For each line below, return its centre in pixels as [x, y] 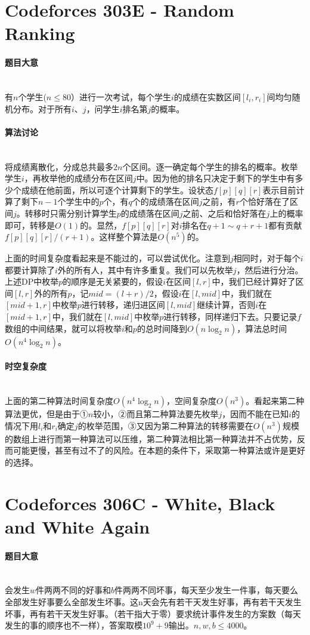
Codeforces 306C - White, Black [140, 503]
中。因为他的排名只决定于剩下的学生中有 [216, 178]
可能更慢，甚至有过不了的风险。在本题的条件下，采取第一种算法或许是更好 [159, 450]
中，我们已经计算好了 [254, 281]
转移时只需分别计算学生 [71, 213]
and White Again [77, 526]
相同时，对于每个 [267, 258]
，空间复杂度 [191, 401]
